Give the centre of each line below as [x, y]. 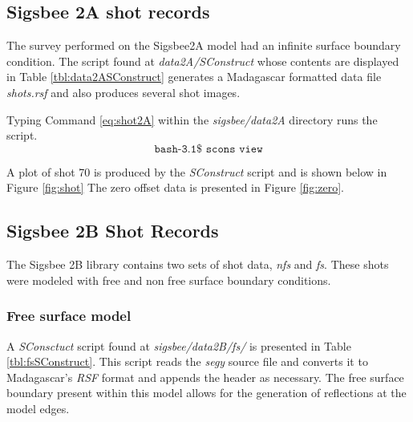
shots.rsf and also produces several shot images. [123, 92]
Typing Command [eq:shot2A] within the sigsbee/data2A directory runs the [192, 119]
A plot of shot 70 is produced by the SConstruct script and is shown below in [197, 171]
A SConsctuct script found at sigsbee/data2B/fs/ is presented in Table [179, 345]
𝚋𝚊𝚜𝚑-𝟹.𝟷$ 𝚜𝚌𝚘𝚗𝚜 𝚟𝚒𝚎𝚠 [209, 149]
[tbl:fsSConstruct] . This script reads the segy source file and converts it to [187, 361]
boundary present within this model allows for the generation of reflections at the [206, 393]
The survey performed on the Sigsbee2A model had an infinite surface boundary [204, 45]
